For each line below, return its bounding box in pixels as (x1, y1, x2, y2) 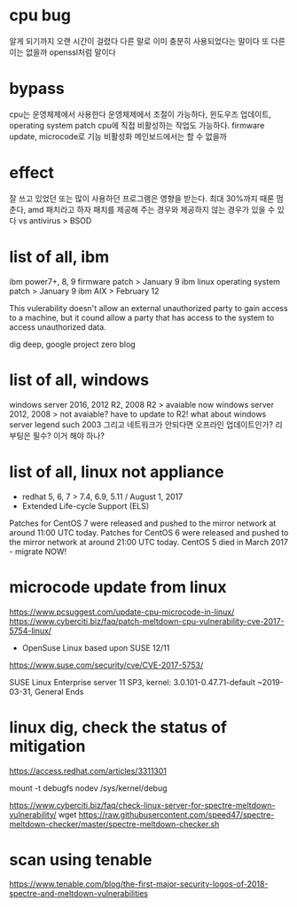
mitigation (9, 736, 86, 756)
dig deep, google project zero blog (9, 339, 136, 349)
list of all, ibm (9, 247, 110, 267)
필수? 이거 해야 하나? (32, 430, 105, 441)
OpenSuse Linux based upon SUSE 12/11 (21, 642, 170, 653)
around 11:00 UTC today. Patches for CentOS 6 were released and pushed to (9, 527, 289, 537)
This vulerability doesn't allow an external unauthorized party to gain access (9, 302, 288, 313)
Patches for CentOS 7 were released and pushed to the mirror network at (9, 518, 277, 528)
